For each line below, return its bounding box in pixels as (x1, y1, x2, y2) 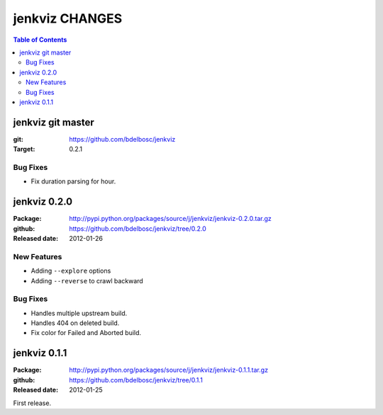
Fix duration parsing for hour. (30, 177, 116, 186)
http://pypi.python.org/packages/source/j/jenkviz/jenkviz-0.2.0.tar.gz (69, 215, 272, 223)
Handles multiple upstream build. (30, 309, 128, 317)
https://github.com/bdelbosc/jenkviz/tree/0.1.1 (69, 375, 204, 384)
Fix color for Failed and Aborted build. (30, 329, 142, 337)
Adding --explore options (30, 266, 111, 275)
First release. (13, 399, 52, 407)
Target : (13, 145, 35, 154)
